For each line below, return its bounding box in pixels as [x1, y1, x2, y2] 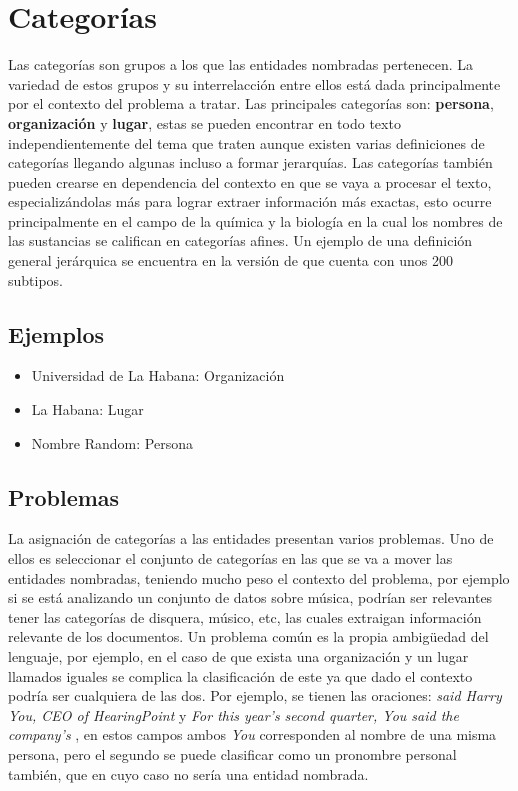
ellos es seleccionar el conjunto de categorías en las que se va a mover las [8, 548, 453, 569]
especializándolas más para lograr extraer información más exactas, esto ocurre [8, 191, 492, 212]
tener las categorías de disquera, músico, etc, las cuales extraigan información [8, 606, 482, 627]
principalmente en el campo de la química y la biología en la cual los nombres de [8, 210, 503, 231]
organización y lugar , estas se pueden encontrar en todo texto [8, 112, 401, 133]
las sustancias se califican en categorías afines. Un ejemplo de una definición [8, 230, 473, 251]
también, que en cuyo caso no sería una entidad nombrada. [8, 763, 369, 784]
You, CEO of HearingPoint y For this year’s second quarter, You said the [8, 704, 459, 725]
